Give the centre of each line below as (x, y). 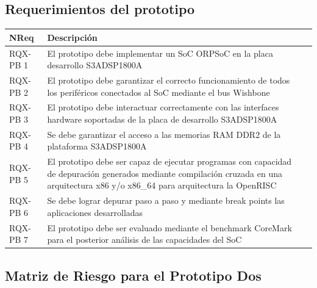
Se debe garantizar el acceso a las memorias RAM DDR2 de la (164, 134)
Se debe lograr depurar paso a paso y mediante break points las (166, 200)
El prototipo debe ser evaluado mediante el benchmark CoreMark (169, 227)
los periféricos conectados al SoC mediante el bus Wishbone (158, 92)
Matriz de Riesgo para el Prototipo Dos (133, 275)
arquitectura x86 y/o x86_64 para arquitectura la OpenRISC (162, 185)
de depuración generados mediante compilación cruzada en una (165, 173)
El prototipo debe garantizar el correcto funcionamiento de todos (169, 80)
